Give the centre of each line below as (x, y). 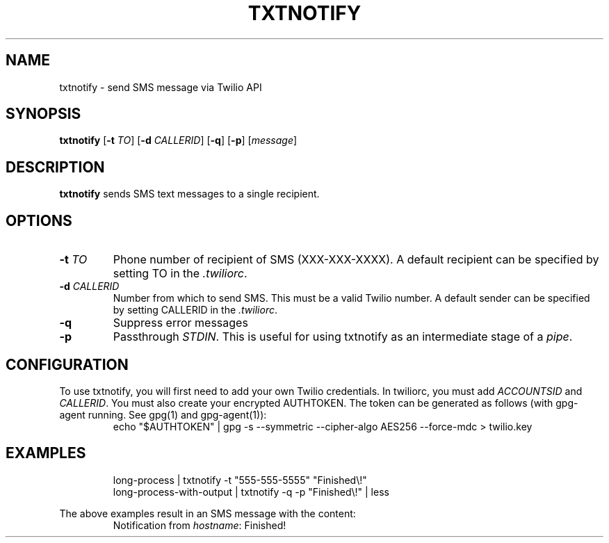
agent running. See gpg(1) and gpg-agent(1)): (163, 414)
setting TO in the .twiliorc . (180, 274)
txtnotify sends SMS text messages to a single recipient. (189, 194)
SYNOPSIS (43, 114)
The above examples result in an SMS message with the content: (208, 513)
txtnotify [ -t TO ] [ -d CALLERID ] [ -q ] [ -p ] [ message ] (178, 140)
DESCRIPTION (55, 167)
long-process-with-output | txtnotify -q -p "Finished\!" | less (251, 492)
